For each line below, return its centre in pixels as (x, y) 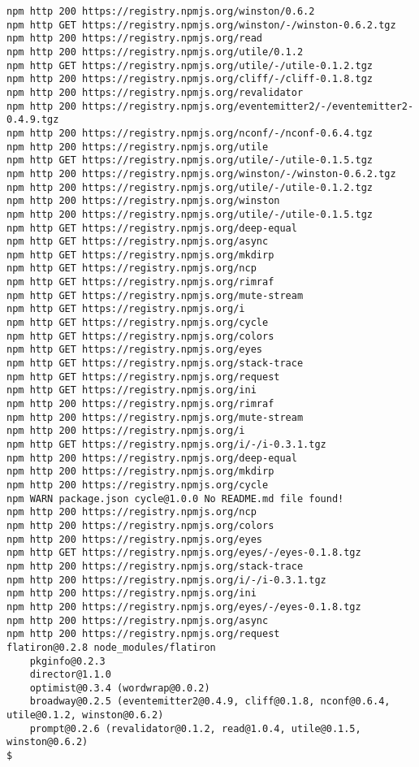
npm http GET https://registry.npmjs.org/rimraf (140, 282)
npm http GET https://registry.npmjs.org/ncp (132, 269)
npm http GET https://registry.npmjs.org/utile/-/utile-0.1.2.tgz (190, 65)
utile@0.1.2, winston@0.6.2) (85, 715)
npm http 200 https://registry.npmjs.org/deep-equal (152, 458)
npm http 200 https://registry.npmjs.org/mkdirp (140, 472)
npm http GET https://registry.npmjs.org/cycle (138, 323)
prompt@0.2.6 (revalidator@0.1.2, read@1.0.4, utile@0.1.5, (195, 728)
